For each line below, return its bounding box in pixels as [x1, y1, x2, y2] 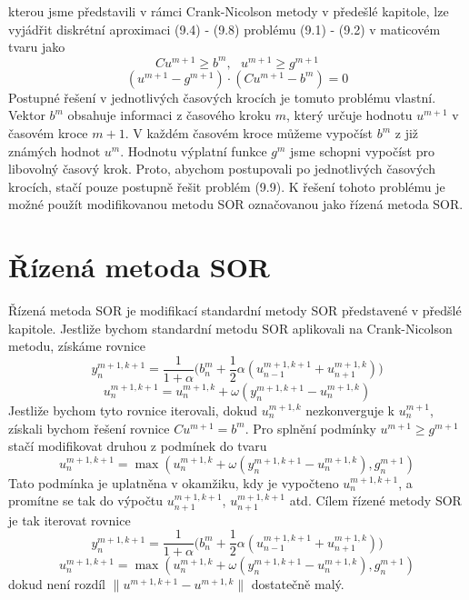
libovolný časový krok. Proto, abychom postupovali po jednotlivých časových [8, 159, 435, 178]
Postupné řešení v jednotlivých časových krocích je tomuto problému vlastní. [8, 87, 436, 106]
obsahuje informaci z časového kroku [67, 105, 272, 125]
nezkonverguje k [305, 400, 394, 419]
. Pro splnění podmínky [244, 418, 376, 437]
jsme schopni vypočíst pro [290, 141, 434, 160]
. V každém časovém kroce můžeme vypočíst [125, 124, 374, 143]
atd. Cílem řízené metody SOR [289, 491, 462, 510]
